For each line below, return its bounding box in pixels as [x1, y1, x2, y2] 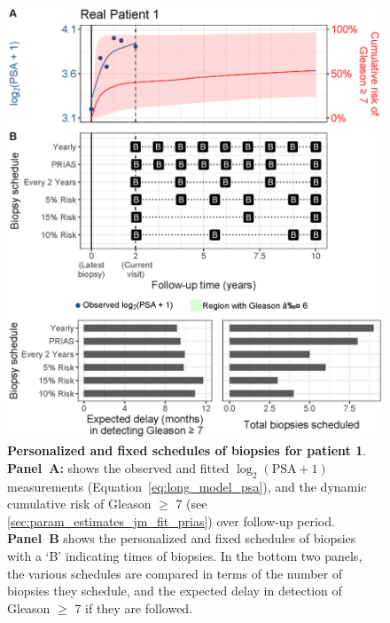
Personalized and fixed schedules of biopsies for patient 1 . [7, 441, 367, 460]
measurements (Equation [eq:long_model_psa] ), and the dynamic [7, 477, 367, 495]
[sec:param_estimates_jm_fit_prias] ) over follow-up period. [7, 511, 335, 530]
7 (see [175, 494, 207, 513]
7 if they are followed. [74, 598, 193, 617]
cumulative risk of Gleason [7, 494, 152, 513]
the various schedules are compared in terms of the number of [7, 564, 343, 582]
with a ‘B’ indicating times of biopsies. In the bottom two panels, [7, 547, 363, 564]
